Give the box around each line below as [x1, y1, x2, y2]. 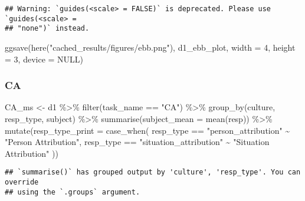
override [5, 178, 39, 186]
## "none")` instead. [5, 24, 90, 33]
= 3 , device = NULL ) [5, 52, 84, 65]
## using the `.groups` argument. [5, 187, 140, 196]
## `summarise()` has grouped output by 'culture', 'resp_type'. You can [5, 168, 301, 177]
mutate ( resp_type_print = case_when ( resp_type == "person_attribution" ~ [5, 124, 290, 136]
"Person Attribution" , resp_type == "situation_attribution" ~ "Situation [5, 136, 270, 148]
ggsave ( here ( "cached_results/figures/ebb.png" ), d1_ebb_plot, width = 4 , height [5, 41, 296, 53]
